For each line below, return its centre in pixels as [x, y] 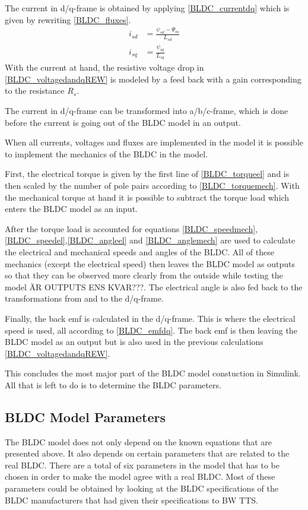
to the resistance [35, 91]
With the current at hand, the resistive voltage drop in [104, 67]
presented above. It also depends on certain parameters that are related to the [147, 453]
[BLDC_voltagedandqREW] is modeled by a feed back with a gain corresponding [153, 79]
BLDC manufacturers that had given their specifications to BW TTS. [131, 500]
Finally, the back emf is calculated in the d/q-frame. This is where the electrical [150, 318]
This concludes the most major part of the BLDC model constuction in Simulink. [153, 373]
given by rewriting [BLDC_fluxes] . [68, 19]
